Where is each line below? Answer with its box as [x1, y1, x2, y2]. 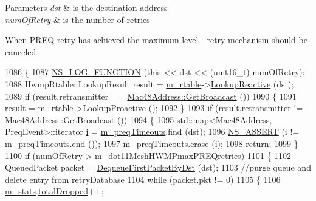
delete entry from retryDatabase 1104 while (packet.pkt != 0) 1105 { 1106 [5, 172, 281, 185]
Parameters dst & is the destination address [5, 1, 168, 13]
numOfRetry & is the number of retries [5, 13, 150, 26]
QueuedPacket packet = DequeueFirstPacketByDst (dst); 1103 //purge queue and [5, 161, 311, 174]
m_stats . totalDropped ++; [5, 185, 104, 197]
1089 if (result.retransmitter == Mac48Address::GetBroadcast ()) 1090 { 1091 [5, 89, 297, 102]
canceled [5, 45, 36, 58]
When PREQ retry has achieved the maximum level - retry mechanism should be [5, 33, 307, 46]
